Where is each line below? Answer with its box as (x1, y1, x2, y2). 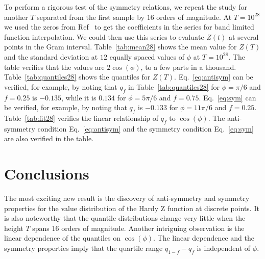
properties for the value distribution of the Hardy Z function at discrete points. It (4, 202, 259, 213)
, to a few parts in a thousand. (140, 61, 236, 72)
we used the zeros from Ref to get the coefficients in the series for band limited (4, 21, 254, 32)
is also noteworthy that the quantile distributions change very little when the (4, 213, 246, 223)
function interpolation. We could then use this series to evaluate (4, 31, 204, 42)
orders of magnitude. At (156, 11, 232, 22)
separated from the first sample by (37, 11, 144, 22)
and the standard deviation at (4, 51, 98, 62)
